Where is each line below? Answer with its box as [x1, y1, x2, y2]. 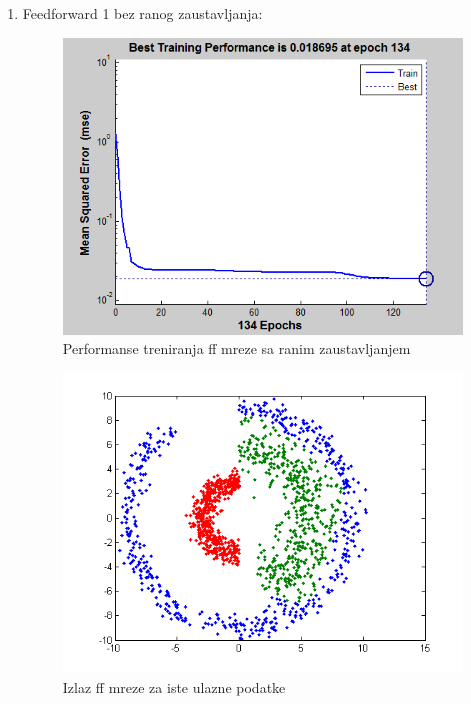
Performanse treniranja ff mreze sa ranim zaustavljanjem [62, 338, 411, 359]
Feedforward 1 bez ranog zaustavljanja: [22, 3, 263, 23]
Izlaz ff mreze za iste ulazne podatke [62, 676, 286, 697]
